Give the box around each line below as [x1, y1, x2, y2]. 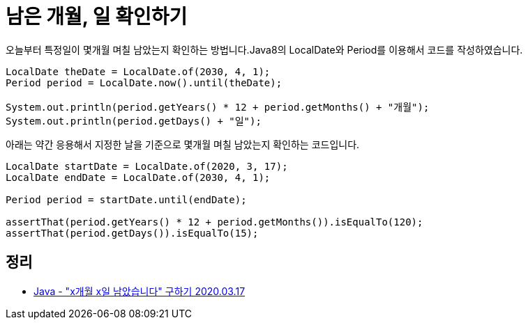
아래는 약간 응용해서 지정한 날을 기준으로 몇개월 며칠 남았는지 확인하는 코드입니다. [6, 138, 360, 150]
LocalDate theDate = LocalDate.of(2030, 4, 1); [6, 65, 271, 77]
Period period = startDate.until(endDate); [6, 193, 247, 205]
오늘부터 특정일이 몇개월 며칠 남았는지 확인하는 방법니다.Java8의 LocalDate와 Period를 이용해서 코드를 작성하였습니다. [6, 43, 523, 56]
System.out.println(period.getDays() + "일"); [6, 115, 262, 127]
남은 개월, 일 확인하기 [6, 5, 188, 29]
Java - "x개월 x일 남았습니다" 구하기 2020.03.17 [33, 285, 246, 297]
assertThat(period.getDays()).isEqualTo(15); [6, 227, 259, 239]
